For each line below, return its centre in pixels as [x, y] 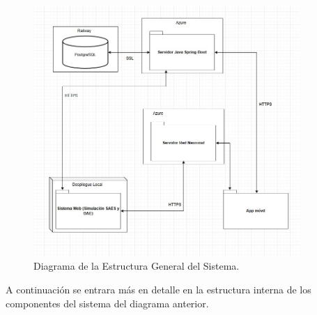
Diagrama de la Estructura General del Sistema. [137, 266]
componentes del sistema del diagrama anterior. [107, 303]
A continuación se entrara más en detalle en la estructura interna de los [158, 289]
